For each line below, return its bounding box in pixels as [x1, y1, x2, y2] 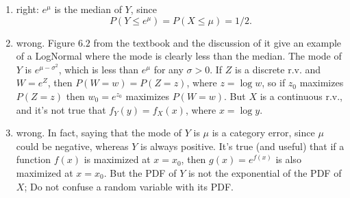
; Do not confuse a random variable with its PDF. [24, 179, 234, 193]
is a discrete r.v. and [235, 62, 321, 76]
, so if [262, 75, 286, 90]
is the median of [54, 2, 122, 16]
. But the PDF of [103, 165, 177, 180]
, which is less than [58, 62, 139, 76]
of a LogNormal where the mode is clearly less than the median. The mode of [16, 49, 342, 63]
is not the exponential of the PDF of [188, 165, 342, 180]
